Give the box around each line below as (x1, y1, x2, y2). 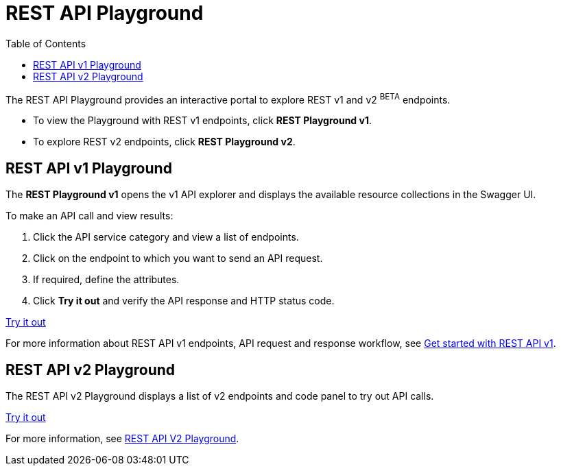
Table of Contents (5, 37, 86, 49)
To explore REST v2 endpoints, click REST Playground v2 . (33, 136, 296, 148)
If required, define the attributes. (33, 274, 180, 286)
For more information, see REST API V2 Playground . (5, 433, 239, 445)
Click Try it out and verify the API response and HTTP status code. (33, 295, 335, 307)
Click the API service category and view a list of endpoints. (33, 231, 299, 243)
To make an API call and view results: (5, 210, 174, 222)
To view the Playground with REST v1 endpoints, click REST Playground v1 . (33, 114, 372, 127)
